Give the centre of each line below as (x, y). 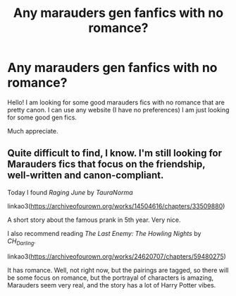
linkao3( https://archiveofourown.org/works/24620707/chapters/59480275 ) (117, 256)
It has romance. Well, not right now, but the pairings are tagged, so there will (118, 270)
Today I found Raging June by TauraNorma (70, 192)
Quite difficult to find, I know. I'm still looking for (114, 153)
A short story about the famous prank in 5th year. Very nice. (94, 220)
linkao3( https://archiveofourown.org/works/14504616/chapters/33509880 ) (116, 206)
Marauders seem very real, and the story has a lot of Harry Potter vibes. (112, 285)
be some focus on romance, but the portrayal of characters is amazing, (111, 278)
